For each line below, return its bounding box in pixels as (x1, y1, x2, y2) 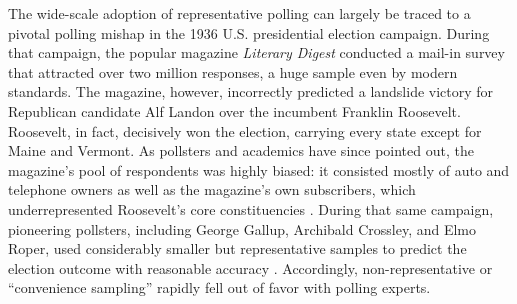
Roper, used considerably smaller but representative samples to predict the (8, 238, 467, 259)
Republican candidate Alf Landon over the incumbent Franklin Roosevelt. (8, 100, 461, 121)
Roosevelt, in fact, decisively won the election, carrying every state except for (8, 120, 482, 141)
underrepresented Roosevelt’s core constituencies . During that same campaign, (8, 198, 494, 219)
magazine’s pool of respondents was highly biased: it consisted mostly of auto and (8, 159, 510, 180)
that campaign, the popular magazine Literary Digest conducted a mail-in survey (8, 42, 505, 63)
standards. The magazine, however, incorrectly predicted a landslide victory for (8, 81, 494, 102)
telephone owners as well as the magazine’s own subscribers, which (8, 179, 416, 200)
